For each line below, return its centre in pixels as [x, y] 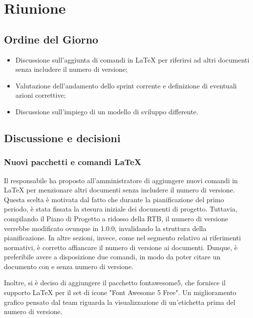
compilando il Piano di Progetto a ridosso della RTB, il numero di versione [116, 218]
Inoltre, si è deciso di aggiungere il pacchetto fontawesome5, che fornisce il [115, 283]
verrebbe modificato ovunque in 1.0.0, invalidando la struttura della [105, 228]
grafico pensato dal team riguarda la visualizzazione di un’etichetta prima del [120, 302]
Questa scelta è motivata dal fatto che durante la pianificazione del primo [114, 199]
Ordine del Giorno [51, 39]
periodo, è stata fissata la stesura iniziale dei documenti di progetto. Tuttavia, [121, 209]
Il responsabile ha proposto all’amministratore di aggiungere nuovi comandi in [121, 180]
